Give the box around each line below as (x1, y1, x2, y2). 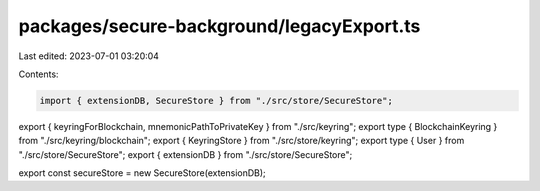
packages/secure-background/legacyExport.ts (18, 15, 421, 37)
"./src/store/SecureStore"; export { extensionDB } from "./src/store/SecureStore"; (18, 148, 353, 160)
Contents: (18, 68, 59, 80)
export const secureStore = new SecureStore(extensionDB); (18, 167, 267, 179)
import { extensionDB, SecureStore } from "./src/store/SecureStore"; (39, 95, 394, 106)
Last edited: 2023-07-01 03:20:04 (18, 50, 160, 62)
